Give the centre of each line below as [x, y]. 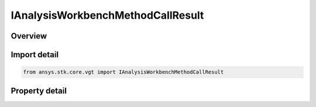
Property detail [39, 91]
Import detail [35, 55]
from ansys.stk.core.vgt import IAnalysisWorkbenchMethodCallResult [123, 72]
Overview [29, 36]
